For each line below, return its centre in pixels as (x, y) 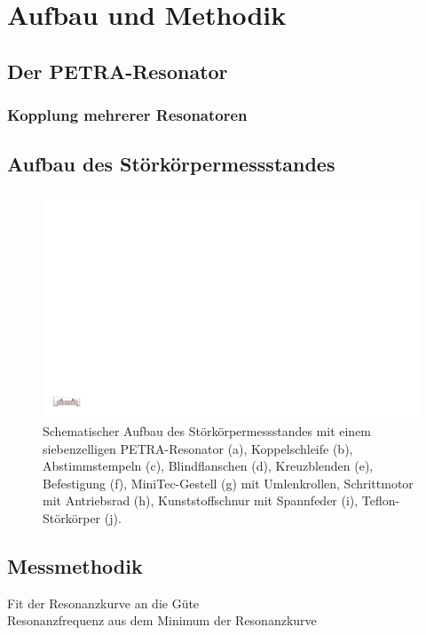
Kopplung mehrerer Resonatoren (127, 115)
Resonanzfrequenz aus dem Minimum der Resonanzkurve (162, 620)
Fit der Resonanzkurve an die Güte (103, 603)
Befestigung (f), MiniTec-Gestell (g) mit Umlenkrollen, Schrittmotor (228, 483)
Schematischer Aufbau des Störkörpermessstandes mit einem (207, 431)
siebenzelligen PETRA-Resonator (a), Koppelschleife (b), (198, 448)
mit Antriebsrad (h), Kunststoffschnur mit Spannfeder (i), (201, 500)
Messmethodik (75, 565)
